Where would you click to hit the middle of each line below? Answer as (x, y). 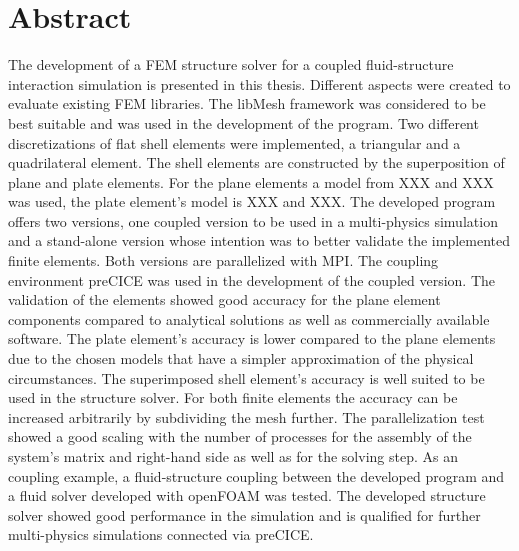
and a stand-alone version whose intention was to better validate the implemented (259, 240)
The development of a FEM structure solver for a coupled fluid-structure (231, 64)
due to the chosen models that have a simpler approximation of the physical (241, 358)
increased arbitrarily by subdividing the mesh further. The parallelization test (246, 416)
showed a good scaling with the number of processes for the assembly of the (240, 436)
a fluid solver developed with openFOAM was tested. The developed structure (247, 495)
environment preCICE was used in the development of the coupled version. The (252, 279)
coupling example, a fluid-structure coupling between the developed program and (256, 475)
